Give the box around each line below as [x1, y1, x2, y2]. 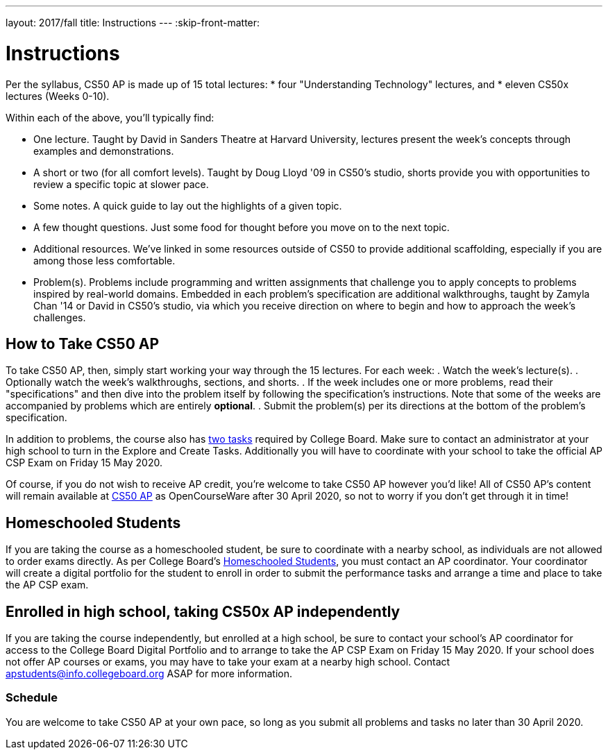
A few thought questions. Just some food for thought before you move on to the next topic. [33, 221, 450, 233]
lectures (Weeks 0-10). [6, 90, 110, 102]
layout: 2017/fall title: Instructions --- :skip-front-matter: [6, 17, 260, 28]
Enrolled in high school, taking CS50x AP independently [6, 602, 400, 620]
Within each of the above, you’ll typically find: [6, 111, 214, 124]
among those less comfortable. [33, 254, 176, 266]
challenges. [33, 311, 86, 323]
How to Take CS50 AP [6, 334, 160, 353]
